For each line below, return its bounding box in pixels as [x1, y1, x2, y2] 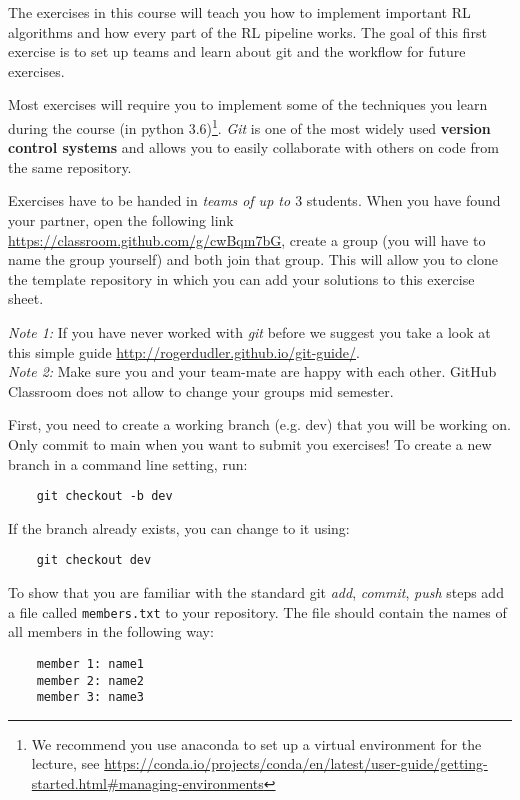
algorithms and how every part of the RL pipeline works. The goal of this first [8, 21, 487, 42]
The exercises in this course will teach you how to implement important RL [8, 2, 471, 22]
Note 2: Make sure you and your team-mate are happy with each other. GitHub [8, 361, 497, 382]
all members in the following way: [8, 621, 214, 642]
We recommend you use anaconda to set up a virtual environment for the [31, 733, 482, 754]
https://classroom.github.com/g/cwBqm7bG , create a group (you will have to [8, 229, 486, 250]
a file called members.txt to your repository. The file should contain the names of [8, 601, 507, 622]
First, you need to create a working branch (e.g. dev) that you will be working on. [8, 414, 511, 435]
